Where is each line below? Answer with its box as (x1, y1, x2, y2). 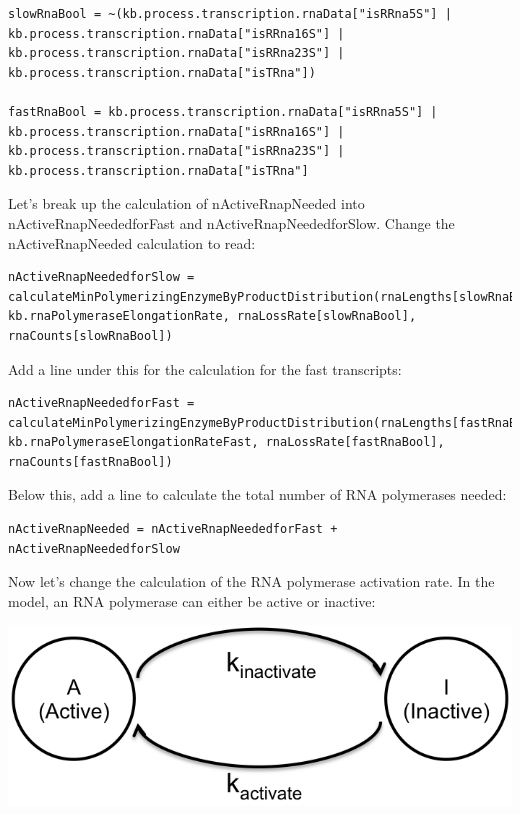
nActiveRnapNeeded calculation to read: (8, 232, 256, 253)
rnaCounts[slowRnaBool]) (8, 328, 173, 343)
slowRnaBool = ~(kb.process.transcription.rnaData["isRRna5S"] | (8, 7, 452, 21)
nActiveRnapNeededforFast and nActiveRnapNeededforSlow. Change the (8, 212, 455, 233)
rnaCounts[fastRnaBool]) (8, 454, 173, 469)
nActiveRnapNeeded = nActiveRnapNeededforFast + (8, 522, 338, 537)
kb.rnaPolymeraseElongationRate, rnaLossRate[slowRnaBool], (8, 309, 417, 324)
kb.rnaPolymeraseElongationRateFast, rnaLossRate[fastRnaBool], (8, 435, 445, 450)
